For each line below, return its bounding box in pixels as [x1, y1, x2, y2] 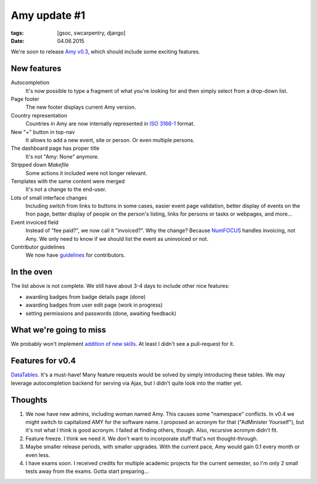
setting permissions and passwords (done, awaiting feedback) [25, 310, 177, 317]
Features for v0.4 [11, 356, 76, 366]
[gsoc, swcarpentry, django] [57, 29, 126, 36]
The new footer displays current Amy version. [25, 103, 136, 111]
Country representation [11, 112, 68, 119]
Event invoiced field [11, 219, 59, 226]
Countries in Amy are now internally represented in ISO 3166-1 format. [25, 120, 195, 127]
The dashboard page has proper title [11, 144, 100, 152]
